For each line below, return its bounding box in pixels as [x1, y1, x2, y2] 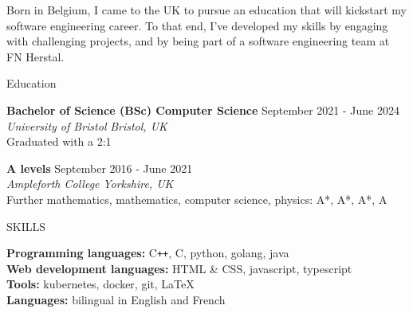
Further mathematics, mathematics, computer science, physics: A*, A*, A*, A [6, 190, 387, 207]
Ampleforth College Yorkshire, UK [6, 175, 174, 192]
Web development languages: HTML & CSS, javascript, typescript [6, 260, 352, 276]
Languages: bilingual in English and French [6, 291, 226, 307]
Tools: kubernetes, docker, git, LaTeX [6, 276, 195, 292]
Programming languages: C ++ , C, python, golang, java [6, 245, 289, 261]
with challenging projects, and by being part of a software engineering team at [6, 33, 390, 49]
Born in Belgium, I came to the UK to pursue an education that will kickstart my [6, 2, 407, 18]
